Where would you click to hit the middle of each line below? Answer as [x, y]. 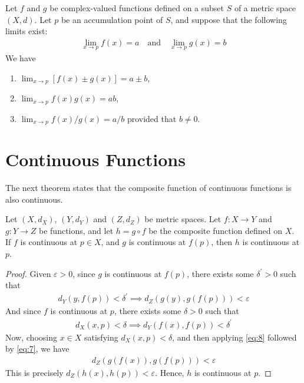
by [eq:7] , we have [37, 349]
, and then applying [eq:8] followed [234, 337]
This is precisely [34, 372]
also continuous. [34, 199]
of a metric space [265, 8]
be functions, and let [76, 230]
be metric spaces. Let [183, 219]
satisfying [101, 337]
